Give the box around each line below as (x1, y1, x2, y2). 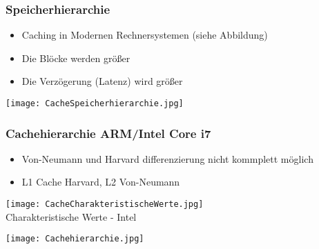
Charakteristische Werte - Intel (6, 209, 137, 223)
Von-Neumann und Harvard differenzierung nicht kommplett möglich (21, 151, 313, 166)
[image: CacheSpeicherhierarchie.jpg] (6, 99, 184, 108)
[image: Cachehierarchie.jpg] (6, 234, 144, 244)
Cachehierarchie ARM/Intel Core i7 (6, 124, 211, 141)
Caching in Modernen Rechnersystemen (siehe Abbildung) (21, 28, 268, 42)
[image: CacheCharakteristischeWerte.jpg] (6, 199, 204, 210)
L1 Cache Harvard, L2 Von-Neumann (21, 175, 180, 189)
